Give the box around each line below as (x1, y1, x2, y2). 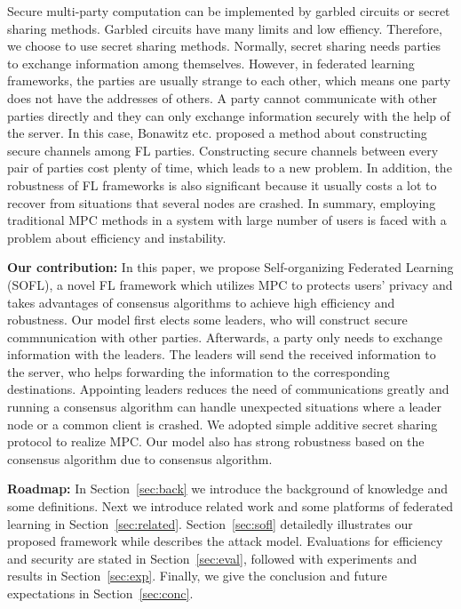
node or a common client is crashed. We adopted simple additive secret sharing (7, 414, 438, 433)
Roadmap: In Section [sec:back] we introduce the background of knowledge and (7, 479, 449, 498)
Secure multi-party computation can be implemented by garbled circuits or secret (7, 2, 450, 20)
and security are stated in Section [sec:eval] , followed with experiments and (7, 549, 417, 567)
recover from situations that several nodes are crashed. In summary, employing (7, 193, 436, 212)
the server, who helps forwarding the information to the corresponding (7, 362, 390, 381)
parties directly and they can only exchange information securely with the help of (7, 106, 450, 124)
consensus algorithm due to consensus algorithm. (7, 449, 273, 468)
